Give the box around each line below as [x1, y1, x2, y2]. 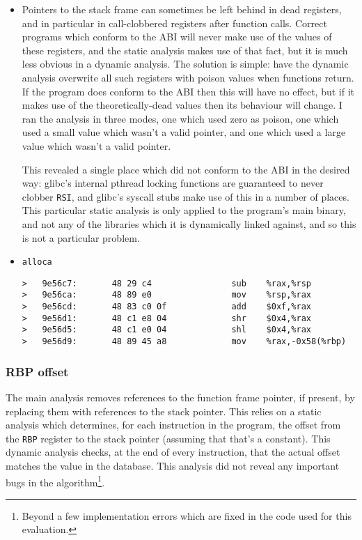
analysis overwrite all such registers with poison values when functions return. [22, 70, 354, 84]
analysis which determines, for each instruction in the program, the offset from [6, 417, 341, 432]
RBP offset [6, 362, 69, 380]
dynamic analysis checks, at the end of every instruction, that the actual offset [6, 445, 340, 459]
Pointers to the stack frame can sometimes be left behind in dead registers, [22, 2, 342, 16]
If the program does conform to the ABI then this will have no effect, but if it [22, 84, 355, 98]
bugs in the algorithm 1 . [6, 472, 105, 489]
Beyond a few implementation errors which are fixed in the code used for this [22, 508, 352, 523]
